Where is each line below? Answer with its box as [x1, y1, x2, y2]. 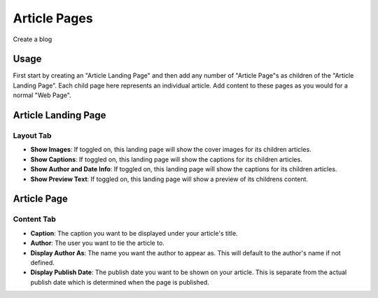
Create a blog [13, 35, 52, 43]
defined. [30, 258, 55, 267]
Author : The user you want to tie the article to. [30, 239, 164, 248]
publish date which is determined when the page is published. [30, 278, 209, 286]
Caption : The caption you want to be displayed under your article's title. [30, 229, 238, 237]
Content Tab [13, 214, 56, 224]
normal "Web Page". [13, 91, 71, 99]
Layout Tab [13, 131, 52, 141]
